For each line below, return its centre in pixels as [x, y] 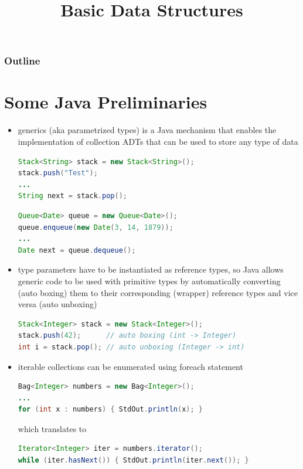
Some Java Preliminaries [106, 102]
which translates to [52, 428]
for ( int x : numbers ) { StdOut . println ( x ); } [110, 409]
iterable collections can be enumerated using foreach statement [130, 366]
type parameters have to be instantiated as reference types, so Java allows [151, 269]
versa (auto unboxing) [57, 304]
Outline [22, 61]
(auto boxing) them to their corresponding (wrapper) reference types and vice [158, 292]
